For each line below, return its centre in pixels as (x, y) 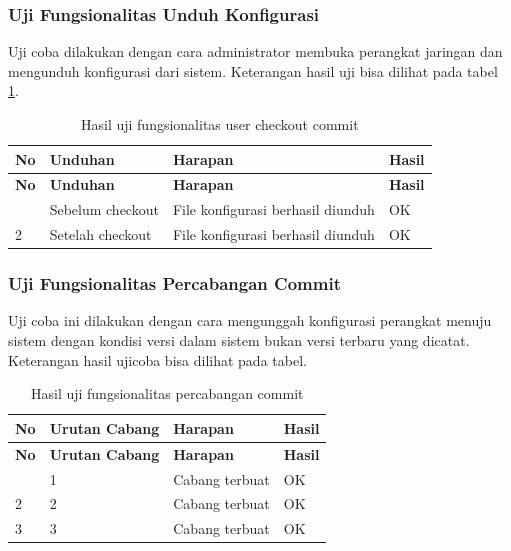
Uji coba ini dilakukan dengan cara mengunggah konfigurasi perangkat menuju (250, 320)
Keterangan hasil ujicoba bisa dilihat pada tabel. (157, 359)
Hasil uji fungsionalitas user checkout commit (219, 124)
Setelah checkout (100, 234)
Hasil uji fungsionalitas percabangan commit (167, 393)
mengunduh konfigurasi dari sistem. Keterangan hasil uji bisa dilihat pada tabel (253, 70)
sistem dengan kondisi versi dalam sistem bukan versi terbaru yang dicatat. (239, 340)
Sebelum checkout (104, 209)
